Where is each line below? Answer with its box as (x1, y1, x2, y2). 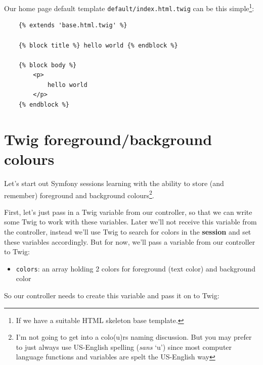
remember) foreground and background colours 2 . (4, 188, 154, 200)
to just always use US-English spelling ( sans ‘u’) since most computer (16, 341, 232, 352)
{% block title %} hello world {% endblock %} (18, 41, 178, 49)
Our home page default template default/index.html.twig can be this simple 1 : (4, 2, 254, 13)
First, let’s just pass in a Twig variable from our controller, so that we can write (4, 206, 252, 217)
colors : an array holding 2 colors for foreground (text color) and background (16, 263, 255, 273)
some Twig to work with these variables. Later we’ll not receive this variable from (4, 216, 257, 227)
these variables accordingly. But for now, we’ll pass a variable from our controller (4, 236, 255, 247)
